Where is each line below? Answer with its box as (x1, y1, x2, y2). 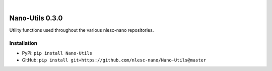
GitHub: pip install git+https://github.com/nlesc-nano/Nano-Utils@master (22, 57, 207, 63)
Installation (9, 39, 38, 46)
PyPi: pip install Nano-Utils (22, 50, 93, 56)
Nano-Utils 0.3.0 (9, 14, 63, 22)
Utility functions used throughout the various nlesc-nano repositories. (9, 27, 154, 33)
